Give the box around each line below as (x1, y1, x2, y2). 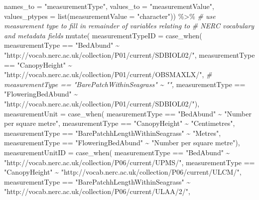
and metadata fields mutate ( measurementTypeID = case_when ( (4, 30, 202, 40)
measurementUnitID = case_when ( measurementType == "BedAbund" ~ (4, 147, 230, 157)
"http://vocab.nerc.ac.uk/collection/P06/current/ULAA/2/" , (4, 186, 190, 197)
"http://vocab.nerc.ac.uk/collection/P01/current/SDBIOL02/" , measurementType (4, 49, 255, 60)
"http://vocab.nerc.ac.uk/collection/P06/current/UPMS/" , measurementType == (4, 157, 255, 167)
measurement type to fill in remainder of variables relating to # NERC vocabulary (4, 20, 255, 31)
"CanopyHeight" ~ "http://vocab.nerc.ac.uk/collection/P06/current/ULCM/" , (4, 167, 242, 177)
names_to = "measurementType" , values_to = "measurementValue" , (4, 1, 214, 11)
